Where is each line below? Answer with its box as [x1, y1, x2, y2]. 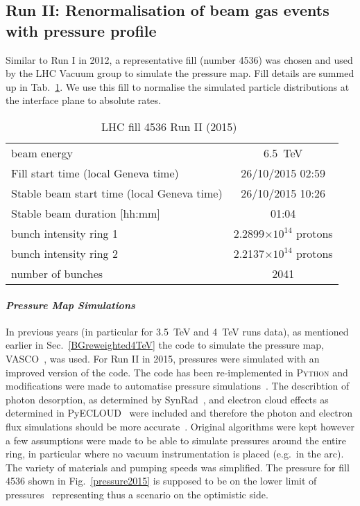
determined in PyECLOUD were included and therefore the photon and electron [6, 405, 352, 420]
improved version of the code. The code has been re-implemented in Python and [6, 365, 348, 379]
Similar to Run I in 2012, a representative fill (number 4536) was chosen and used [6, 52, 353, 67]
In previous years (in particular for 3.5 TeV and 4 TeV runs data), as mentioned [6, 324, 349, 338]
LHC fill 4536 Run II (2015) [101, 118, 237, 134]
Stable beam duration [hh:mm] [11, 204, 160, 221]
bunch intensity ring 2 [11, 245, 118, 261]
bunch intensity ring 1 [11, 225, 118, 241]
